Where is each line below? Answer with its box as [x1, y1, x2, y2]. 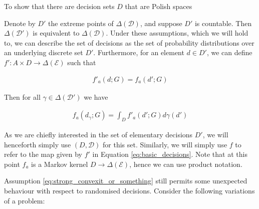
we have [84, 91, 108, 102]
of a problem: [4, 195, 45, 205]
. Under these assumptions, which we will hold [106, 28, 248, 38]
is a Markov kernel [31, 158, 88, 169]
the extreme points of [48, 18, 114, 28]
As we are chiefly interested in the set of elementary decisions [4, 129, 193, 140]
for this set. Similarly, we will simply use [103, 139, 227, 149]
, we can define [206, 47, 252, 58]
